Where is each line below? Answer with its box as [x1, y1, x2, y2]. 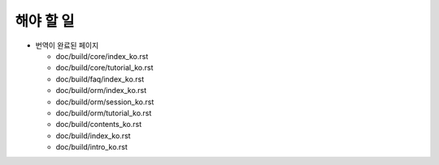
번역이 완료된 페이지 [35, 40, 99, 50]
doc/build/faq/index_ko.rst [55, 74, 145, 84]
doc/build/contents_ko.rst [55, 120, 142, 129]
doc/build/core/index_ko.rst [55, 51, 149, 61]
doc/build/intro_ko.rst [55, 142, 128, 152]
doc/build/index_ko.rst [55, 130, 131, 141]
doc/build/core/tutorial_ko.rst [55, 63, 154, 73]
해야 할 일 [15, 12, 75, 30]
